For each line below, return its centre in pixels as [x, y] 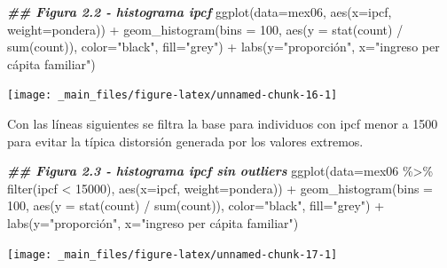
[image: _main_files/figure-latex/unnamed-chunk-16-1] [173, 95]
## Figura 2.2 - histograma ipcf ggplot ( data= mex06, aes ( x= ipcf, [200, 12]
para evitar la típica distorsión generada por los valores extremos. [185, 141]
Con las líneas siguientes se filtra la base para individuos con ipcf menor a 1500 [223, 124]
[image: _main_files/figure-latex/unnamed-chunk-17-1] [173, 254]
